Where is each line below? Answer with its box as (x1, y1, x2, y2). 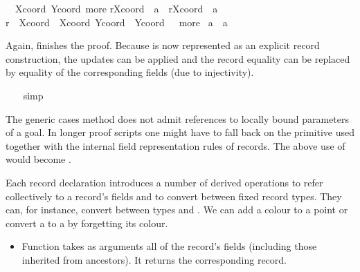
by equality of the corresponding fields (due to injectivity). (6, 65, 254, 79)
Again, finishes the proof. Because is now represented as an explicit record (6, 38, 320, 52)
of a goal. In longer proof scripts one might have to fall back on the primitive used (6, 125, 354, 139)
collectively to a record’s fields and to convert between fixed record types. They (6, 188, 342, 203)
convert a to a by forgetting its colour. (6, 215, 168, 230)
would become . (6, 152, 71, 166)
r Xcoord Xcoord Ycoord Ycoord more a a (6, 14, 228, 29)
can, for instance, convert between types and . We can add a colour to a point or (6, 202, 348, 217)
